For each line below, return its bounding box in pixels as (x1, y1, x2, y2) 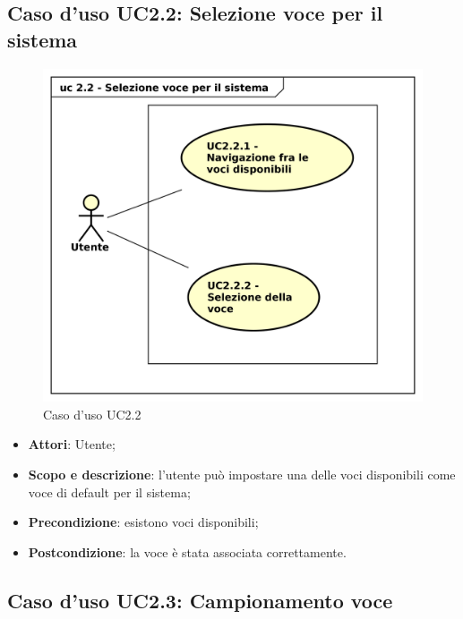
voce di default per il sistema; (28, 482, 191, 501)
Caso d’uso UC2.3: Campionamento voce (7, 586, 393, 614)
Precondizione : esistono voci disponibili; (28, 513, 259, 531)
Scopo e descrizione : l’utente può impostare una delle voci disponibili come (28, 465, 456, 484)
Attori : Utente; (28, 435, 116, 454)
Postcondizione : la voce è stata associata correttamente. (28, 542, 347, 561)
